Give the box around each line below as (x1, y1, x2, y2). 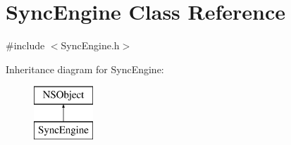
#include (6, 38, 45, 53)
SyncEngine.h (61, 38, 120, 53)
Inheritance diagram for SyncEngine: (6, 61, 164, 76)
